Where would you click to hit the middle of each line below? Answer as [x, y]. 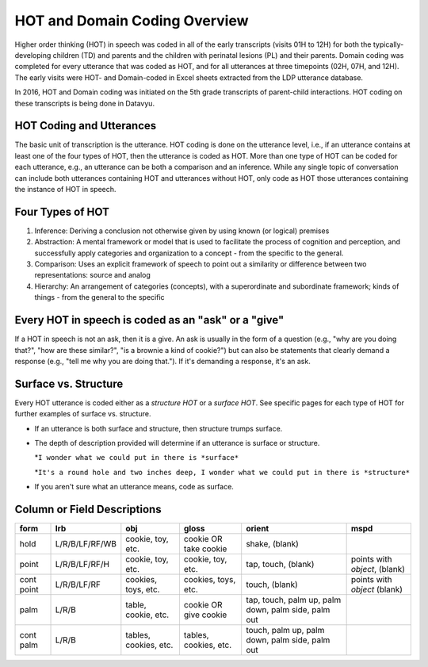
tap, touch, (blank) [280, 565]
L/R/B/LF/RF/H [82, 565]
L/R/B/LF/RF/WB [86, 544]
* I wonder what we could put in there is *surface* [137, 458]
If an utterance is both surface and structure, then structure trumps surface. [159, 428]
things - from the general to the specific [100, 297]
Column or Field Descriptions [88, 509]
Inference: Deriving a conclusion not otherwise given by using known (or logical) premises [182, 231]
